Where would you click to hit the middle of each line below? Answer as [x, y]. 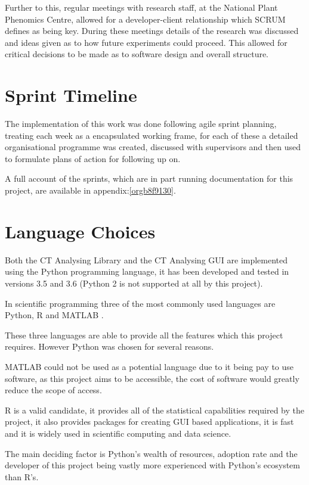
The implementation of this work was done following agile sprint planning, [141, 124]
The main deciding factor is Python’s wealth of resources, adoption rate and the [151, 453]
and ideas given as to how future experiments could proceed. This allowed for [146, 42]
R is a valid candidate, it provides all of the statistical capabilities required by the [154, 410]
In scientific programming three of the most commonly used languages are [140, 303]
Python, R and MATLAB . [54, 315]
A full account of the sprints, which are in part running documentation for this [149, 178]
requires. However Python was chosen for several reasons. [109, 346]
